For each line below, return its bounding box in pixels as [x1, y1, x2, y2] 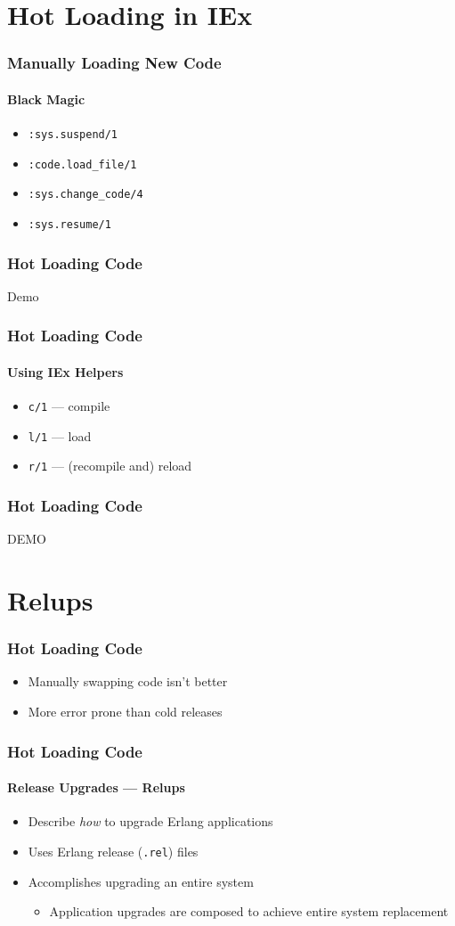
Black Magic [7, 89, 85, 108]
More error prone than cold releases [28, 702, 223, 721]
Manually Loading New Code [7, 52, 222, 74]
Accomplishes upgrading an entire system [28, 872, 254, 890]
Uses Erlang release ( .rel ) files [28, 841, 199, 860]
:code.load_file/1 [28, 158, 137, 171]
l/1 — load [28, 426, 92, 445]
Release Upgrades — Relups [7, 778, 185, 797]
